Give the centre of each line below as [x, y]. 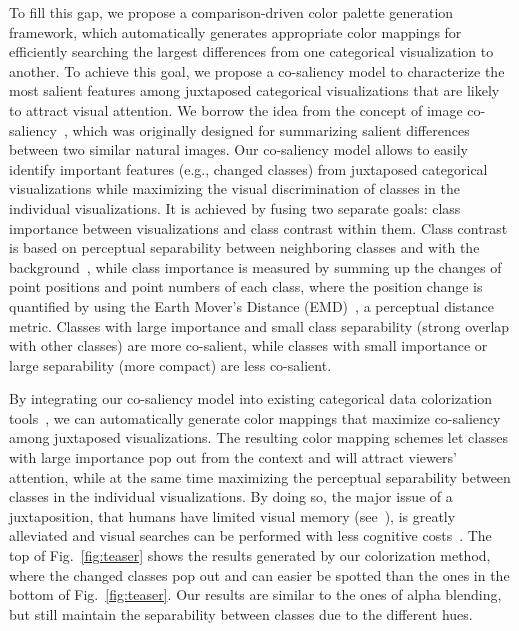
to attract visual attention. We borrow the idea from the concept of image [236, 109]
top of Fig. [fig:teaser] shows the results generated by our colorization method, [250, 555]
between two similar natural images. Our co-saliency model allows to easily [238, 149]
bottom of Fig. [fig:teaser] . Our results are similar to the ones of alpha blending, [255, 594]
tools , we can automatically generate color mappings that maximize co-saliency [255, 417]
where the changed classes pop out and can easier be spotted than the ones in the [259, 574]
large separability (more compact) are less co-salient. [170, 364]
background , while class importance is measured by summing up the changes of [255, 266]
